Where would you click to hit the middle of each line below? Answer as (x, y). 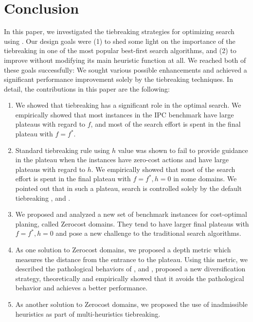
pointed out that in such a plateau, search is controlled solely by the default (128, 188)
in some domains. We (205, 179)
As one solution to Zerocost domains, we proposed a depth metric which (123, 249)
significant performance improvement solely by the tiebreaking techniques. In (118, 79)
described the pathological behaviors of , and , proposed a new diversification (130, 269)
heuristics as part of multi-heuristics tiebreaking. (88, 313)
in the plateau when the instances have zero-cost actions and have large (122, 160)
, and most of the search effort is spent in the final (166, 124)
